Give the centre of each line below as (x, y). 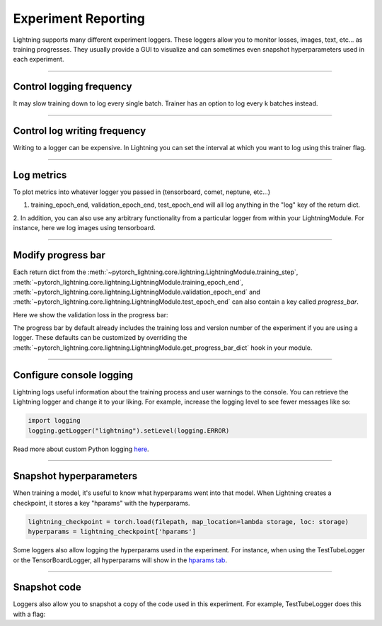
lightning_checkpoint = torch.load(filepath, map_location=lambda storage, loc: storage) (189, 522)
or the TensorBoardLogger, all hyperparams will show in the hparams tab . (120, 560)
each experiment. (39, 59)
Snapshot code (47, 587)
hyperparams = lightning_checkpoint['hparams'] (112, 532)
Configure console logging (73, 375)
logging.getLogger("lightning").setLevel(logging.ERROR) (129, 431)
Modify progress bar (59, 255)
